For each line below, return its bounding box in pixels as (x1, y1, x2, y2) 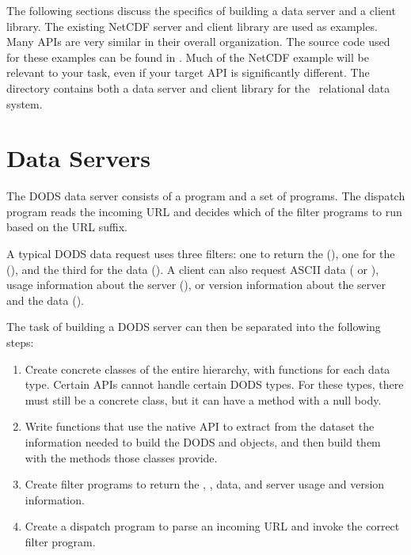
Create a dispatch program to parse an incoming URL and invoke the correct (25, 518, 400, 534)
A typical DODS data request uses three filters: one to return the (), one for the (6, 245, 395, 262)
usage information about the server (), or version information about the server (6, 276, 386, 293)
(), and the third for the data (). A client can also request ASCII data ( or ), (6, 260, 379, 277)
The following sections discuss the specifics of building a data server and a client (6, 2, 396, 18)
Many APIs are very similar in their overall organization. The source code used (6, 33, 390, 50)
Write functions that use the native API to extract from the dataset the (25, 418, 375, 435)
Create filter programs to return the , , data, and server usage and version (25, 476, 385, 492)
